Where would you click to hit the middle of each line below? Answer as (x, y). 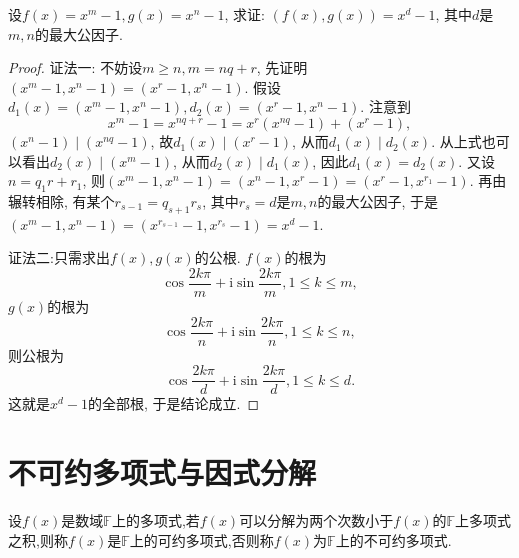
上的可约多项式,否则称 (201, 539)
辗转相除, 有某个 (61, 201)
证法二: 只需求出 (59, 257)
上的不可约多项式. (393, 539)
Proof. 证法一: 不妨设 (75, 67)
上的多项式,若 (155, 520)
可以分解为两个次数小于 (316, 520)
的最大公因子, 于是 (377, 201)
